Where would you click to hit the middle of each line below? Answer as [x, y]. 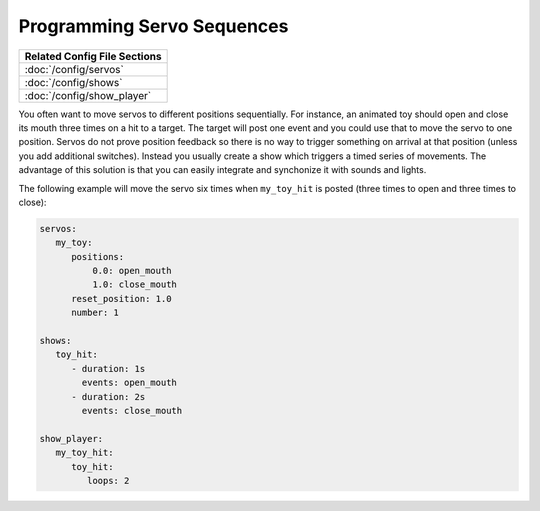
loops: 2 [108, 480]
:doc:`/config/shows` [73, 82]
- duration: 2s [108, 396]
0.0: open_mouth [131, 271]
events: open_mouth [129, 383]
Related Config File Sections [93, 56]
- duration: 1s [108, 368]
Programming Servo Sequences [153, 26]
